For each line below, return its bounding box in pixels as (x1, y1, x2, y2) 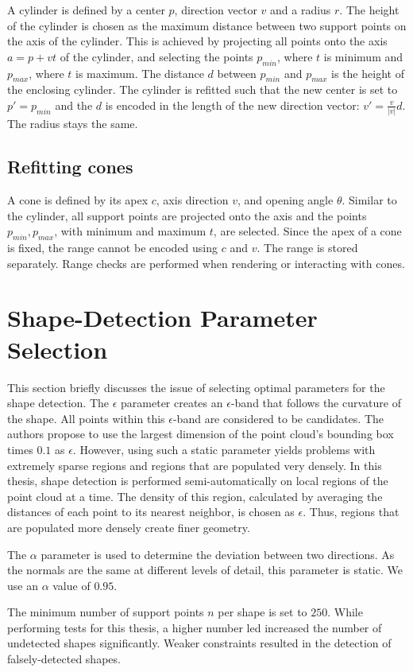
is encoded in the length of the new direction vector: (105, 96, 360, 113)
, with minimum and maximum (54, 223, 206, 239)
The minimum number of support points (7, 604, 204, 620)
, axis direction (156, 192, 229, 208)
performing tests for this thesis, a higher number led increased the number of (7, 619, 382, 635)
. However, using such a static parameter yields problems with (72, 441, 376, 457)
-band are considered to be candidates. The (172, 410, 384, 426)
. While (327, 604, 363, 620)
